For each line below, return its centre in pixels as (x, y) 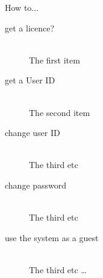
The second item (60, 112)
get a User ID (30, 80)
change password (36, 185)
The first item (55, 60)
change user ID (33, 133)
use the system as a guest (52, 237)
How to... (22, 7)
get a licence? (30, 27)
